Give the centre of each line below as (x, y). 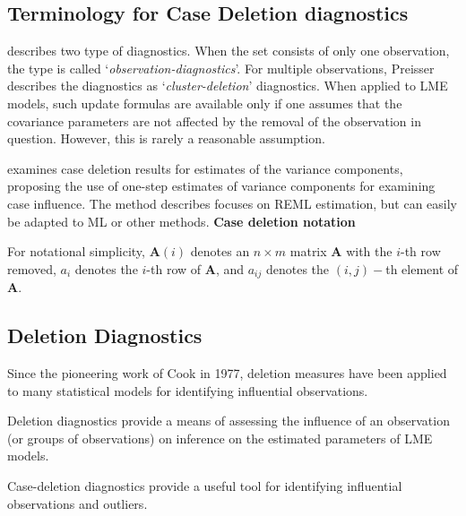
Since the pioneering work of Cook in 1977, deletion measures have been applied (227, 372)
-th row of (174, 268)
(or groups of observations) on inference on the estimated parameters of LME (220, 438)
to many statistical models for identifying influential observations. (188, 390)
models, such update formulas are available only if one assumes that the (205, 103)
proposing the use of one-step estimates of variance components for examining (221, 186)
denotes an (220, 251)
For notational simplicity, (76, 251)
